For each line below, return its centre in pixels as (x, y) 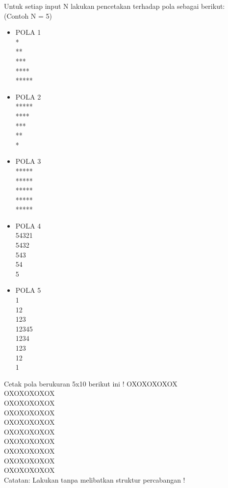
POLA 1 (28, 32)
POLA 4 (28, 225)
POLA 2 (28, 96)
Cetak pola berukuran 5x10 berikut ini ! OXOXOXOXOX (91, 383)
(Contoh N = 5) (28, 15)
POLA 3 (28, 161)
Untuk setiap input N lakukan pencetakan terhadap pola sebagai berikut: (114, 6)
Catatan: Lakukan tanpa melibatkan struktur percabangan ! (95, 479)
